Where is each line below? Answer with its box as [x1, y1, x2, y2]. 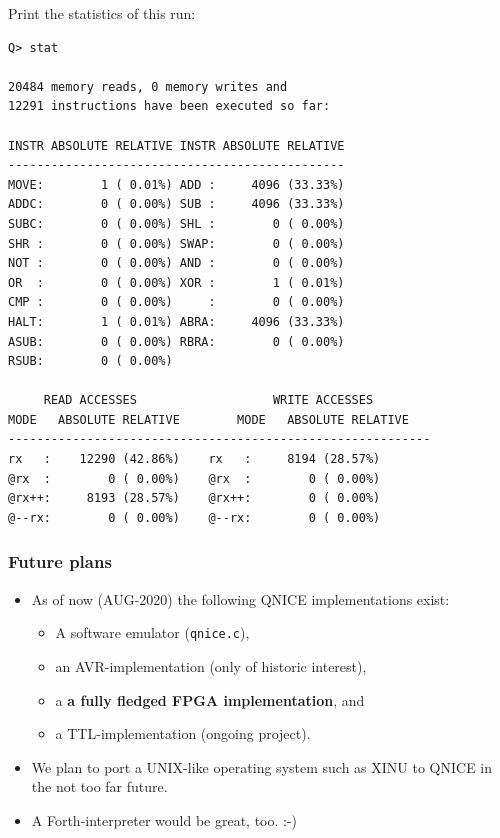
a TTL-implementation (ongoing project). [55, 723, 311, 744]
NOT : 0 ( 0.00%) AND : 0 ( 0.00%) [8, 256, 345, 271]
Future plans [8, 549, 112, 574]
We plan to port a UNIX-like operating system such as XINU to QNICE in [31, 756, 493, 777]
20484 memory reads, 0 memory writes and [8, 79, 288, 94]
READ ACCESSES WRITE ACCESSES [43, 393, 374, 408]
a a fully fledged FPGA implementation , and [55, 689, 365, 710]
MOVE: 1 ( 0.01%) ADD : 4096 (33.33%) [8, 177, 345, 192]
